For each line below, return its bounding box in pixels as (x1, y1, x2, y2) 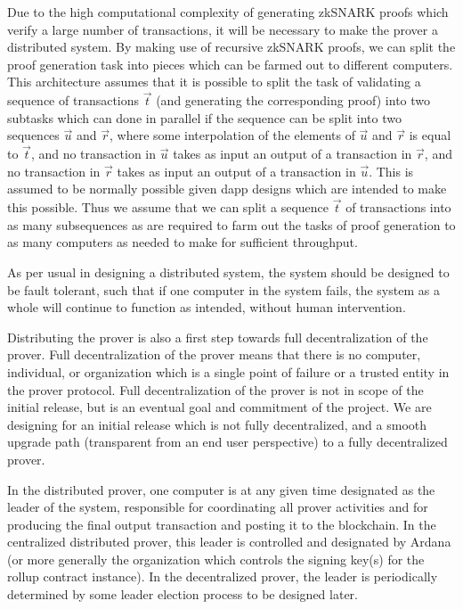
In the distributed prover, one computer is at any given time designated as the (7, 480, 435, 498)
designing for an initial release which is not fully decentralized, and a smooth (7, 415, 427, 433)
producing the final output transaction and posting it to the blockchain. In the (7, 514, 436, 533)
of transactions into (345, 198, 451, 217)
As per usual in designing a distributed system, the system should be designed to (7, 262, 450, 281)
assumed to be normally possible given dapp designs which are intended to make (7, 179, 447, 198)
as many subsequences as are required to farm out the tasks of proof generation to (7, 215, 456, 234)
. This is (369, 161, 414, 180)
